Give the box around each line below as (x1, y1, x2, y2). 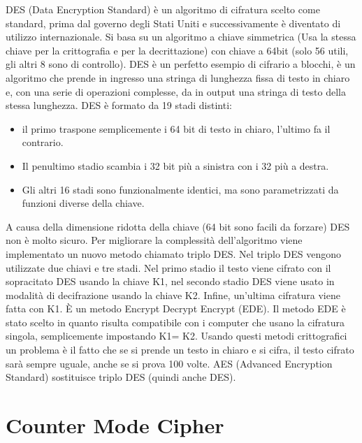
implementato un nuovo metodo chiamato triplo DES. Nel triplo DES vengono (6, 246, 342, 261)
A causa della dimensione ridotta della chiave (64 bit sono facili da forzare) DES (6, 219, 350, 233)
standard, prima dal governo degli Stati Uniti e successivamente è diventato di (6, 15, 341, 30)
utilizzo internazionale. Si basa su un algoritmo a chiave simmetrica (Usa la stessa (6, 29, 356, 44)
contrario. (22, 135, 64, 150)
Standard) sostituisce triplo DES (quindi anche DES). (6, 370, 236, 384)
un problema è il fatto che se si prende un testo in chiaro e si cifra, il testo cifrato (6, 342, 354, 357)
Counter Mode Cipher (6, 411, 224, 440)
